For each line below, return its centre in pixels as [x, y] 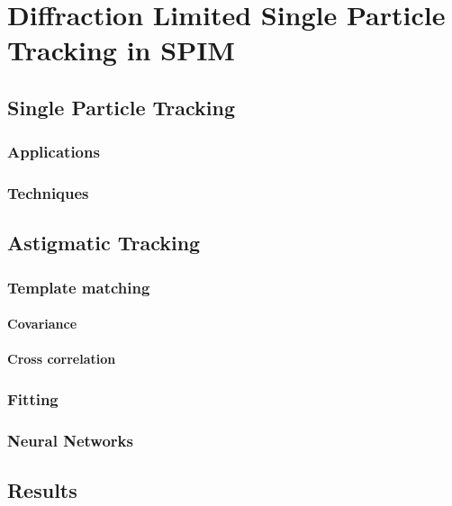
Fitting [33, 398]
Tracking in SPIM [121, 50]
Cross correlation [62, 359]
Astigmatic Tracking [104, 243]
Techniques [48, 193]
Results [42, 490]
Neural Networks [70, 440]
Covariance [42, 324]
